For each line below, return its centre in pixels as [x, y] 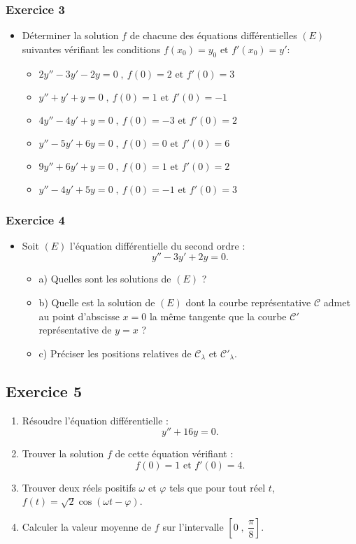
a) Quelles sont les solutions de [105, 279]
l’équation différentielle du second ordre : [158, 245]
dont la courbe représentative [248, 302]
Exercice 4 [35, 219]
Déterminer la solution [70, 35]
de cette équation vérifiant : [174, 453]
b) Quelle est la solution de [97, 302]
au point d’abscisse [79, 316]
